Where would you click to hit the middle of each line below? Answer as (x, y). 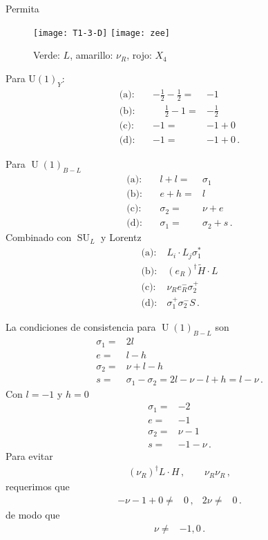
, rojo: (139, 55)
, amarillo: (92, 55)
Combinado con (39, 237)
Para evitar (29, 456)
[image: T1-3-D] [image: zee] (102, 33)
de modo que (33, 514)
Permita (22, 8)
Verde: (47, 55)
